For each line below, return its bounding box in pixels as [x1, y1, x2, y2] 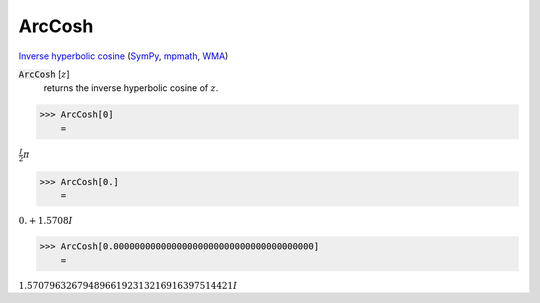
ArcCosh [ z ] [18, 68, 70, 80]
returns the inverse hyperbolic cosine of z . [43, 82, 219, 94]
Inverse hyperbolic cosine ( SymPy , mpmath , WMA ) [18, 50, 229, 62]
